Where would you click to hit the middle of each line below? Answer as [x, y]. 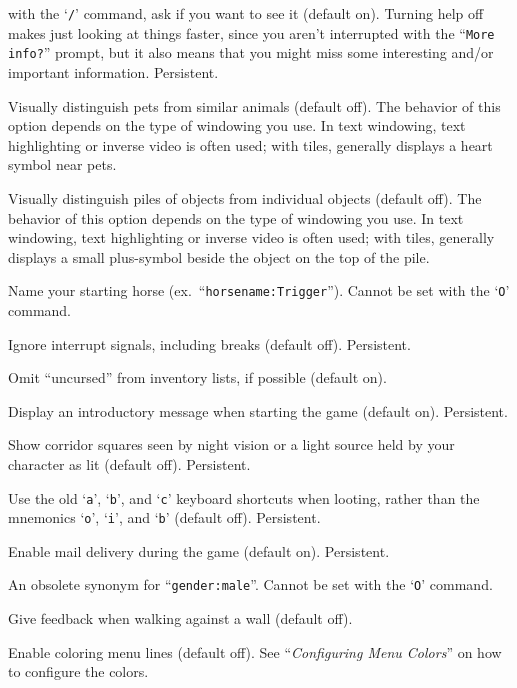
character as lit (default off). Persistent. [129, 463]
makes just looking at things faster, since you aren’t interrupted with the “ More [251, 32]
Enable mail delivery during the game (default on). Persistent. [199, 550]
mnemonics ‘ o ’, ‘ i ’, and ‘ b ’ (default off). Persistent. [164, 517]
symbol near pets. [62, 164]
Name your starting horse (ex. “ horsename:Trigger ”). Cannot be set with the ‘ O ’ [259, 290]
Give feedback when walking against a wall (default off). [180, 618]
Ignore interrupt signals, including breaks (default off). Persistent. [209, 343]
